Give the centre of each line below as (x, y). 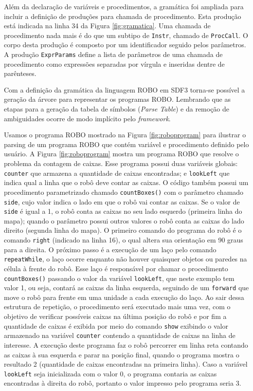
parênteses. (20, 73)
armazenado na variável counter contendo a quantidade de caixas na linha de (120, 335)
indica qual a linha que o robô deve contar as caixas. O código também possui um (126, 182)
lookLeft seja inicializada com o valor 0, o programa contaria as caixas (110, 373)
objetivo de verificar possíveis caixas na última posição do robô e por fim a (115, 316)
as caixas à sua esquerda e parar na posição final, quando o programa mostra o (122, 354)
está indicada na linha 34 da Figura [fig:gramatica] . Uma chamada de (107, 26)
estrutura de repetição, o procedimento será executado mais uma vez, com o (117, 307)
